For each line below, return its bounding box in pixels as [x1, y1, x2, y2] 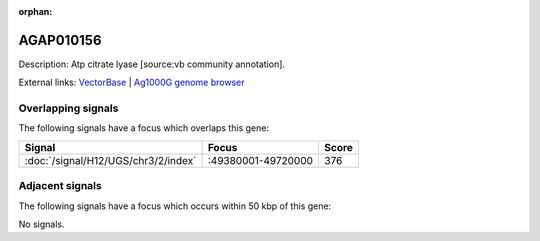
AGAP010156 [18, 31, 102, 49]
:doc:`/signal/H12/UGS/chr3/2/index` [24, 153, 197, 167]
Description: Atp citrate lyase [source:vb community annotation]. [18, 58, 285, 70]
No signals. [18, 218, 65, 230]
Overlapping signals [18, 101, 119, 115]
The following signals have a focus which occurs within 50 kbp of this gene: [18, 200, 332, 212]
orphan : [18, 6, 53, 17]
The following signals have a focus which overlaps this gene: [18, 122, 270, 134]
